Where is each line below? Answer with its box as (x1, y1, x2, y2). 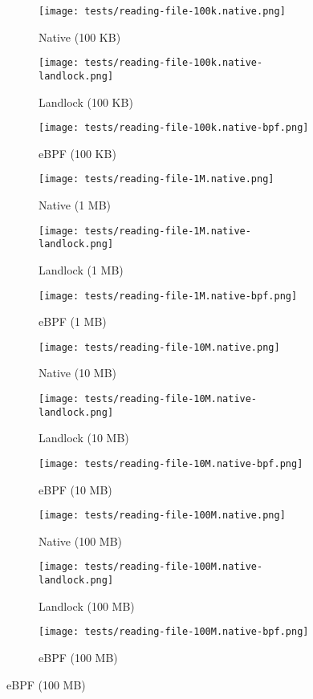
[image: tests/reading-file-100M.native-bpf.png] (39, 626, 309, 638)
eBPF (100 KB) (39, 144, 116, 161)
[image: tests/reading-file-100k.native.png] (39, 6, 286, 17)
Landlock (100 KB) (39, 93, 133, 110)
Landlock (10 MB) (39, 429, 129, 446)
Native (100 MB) (39, 532, 123, 549)
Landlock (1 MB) (39, 261, 124, 278)
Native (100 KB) (39, 28, 121, 45)
